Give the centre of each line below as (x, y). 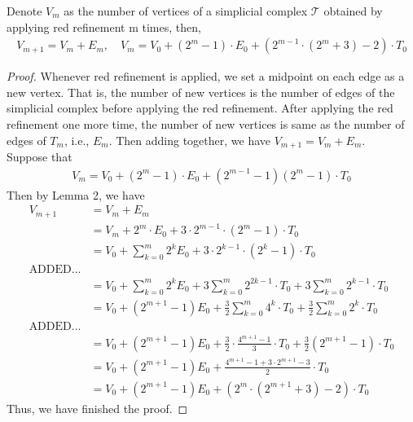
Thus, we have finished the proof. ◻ (97, 408)
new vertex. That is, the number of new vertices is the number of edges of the (201, 92)
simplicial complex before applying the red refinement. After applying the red (200, 108)
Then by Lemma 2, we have (76, 194)
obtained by (353, 11)
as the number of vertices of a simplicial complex (186, 11)
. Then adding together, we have (190, 140)
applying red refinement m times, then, (104, 26)
